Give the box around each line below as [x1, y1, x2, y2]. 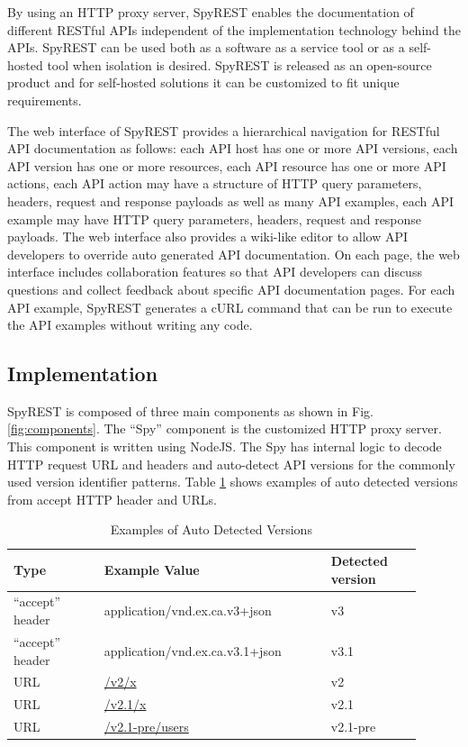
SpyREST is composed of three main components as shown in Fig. [7, 401, 373, 420]
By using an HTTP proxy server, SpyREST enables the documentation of [7, 3, 414, 21]
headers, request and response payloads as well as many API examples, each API [7, 191, 454, 210]
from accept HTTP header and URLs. [7, 489, 217, 508]
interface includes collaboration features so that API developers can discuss [7, 262, 422, 281]
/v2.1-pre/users [103, 717, 189, 736]
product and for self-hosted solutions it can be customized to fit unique [7, 73, 400, 92]
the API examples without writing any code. [7, 315, 253, 334]
